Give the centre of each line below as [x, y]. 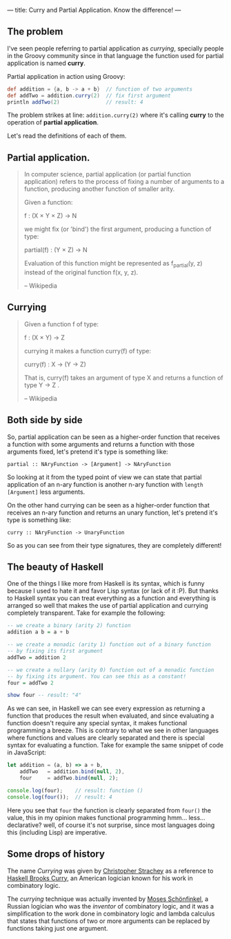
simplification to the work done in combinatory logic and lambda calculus [111, 913]
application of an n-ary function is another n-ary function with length [105, 484]
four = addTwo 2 [30, 683]
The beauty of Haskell [56, 567]
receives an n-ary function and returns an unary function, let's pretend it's [113, 512]
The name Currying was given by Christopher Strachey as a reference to [110, 871]
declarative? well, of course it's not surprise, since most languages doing [111, 825]
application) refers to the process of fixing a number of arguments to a [124, 182]
